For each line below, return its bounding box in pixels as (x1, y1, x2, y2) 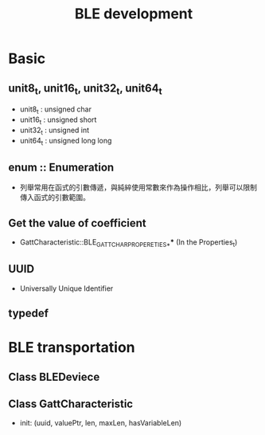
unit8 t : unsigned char (19, 104, 92, 116)
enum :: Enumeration (8, 160, 115, 174)
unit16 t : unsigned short (19, 115, 97, 126)
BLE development (74, 5, 193, 23)
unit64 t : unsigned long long (19, 135, 112, 147)
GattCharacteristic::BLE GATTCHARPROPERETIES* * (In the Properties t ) (19, 237, 238, 249)
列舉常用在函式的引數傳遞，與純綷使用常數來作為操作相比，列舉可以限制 (19, 182, 257, 192)
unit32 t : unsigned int (19, 125, 90, 136)
